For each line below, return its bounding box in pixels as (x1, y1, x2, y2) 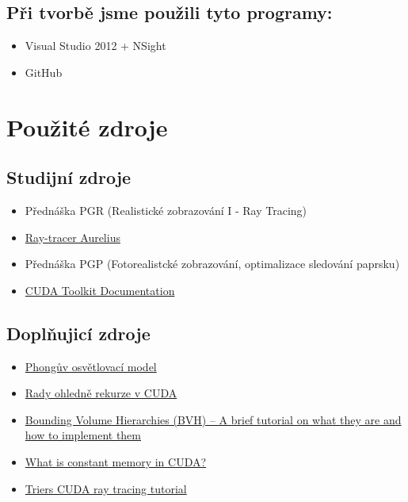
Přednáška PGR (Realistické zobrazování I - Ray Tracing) (25, 201, 307, 218)
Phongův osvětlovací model (25, 358, 157, 374)
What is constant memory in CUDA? (25, 453, 207, 469)
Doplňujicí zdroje (6, 320, 151, 345)
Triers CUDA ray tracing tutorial (25, 480, 187, 496)
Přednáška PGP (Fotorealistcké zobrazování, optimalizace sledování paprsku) (25, 255, 400, 272)
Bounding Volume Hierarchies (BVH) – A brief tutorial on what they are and (25, 411, 402, 427)
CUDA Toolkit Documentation (25, 282, 175, 298)
